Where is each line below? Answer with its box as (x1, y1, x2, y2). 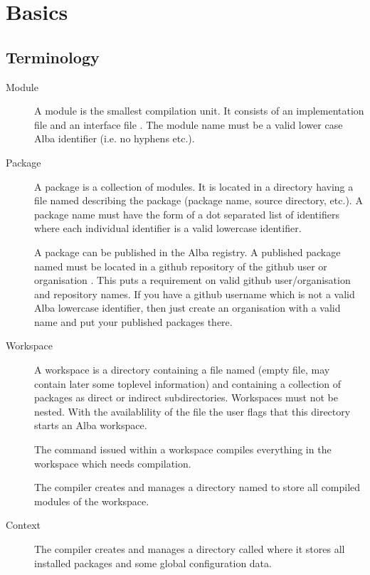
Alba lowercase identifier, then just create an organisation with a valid (34, 300, 341, 315)
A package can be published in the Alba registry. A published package (34, 244, 341, 259)
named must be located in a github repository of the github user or (34, 258, 327, 273)
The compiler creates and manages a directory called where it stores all (34, 542, 345, 556)
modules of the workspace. (34, 493, 149, 508)
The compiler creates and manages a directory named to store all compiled (34, 480, 361, 495)
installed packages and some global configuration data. (34, 555, 272, 570)
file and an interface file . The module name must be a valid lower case (34, 117, 343, 132)
